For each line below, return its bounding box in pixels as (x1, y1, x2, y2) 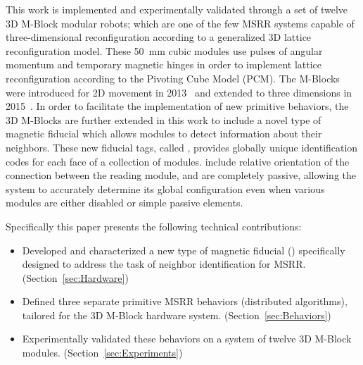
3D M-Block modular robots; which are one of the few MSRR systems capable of (6, 16, 355, 30)
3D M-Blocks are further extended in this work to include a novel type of (6, 112, 321, 127)
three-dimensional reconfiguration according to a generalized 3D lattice (6, 30, 312, 44)
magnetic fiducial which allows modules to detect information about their (6, 126, 322, 141)
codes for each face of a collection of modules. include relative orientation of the (6, 154, 350, 168)
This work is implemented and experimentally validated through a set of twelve (6, 2, 348, 16)
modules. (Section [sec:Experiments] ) (22, 345, 183, 360)
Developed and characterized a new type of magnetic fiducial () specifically (22, 242, 345, 257)
